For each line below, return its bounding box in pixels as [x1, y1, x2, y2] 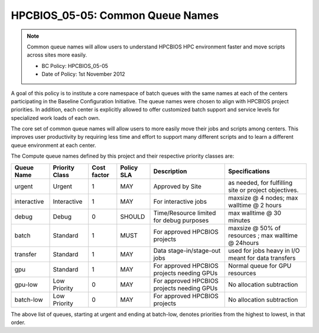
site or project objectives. [228, 186, 299, 194]
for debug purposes [153, 216, 209, 224]
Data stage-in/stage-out [153, 246, 221, 254]
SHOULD [120, 213, 145, 221]
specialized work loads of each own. [11, 114, 100, 121]
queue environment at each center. [11, 142, 97, 149]
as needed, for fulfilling [228, 178, 292, 187]
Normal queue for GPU [228, 262, 292, 270]
